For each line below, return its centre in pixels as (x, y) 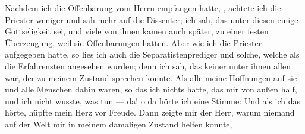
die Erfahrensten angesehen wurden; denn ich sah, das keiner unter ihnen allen (148, 66)
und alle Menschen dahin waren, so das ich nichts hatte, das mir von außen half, (151, 89)
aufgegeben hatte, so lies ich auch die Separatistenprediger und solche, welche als (152, 54)
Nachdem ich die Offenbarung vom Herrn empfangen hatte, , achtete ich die (143, 8)
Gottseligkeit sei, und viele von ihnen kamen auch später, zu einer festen (137, 31)
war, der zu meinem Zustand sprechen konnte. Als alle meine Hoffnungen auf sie (151, 77)
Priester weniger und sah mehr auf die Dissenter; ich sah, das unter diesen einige (152, 19)
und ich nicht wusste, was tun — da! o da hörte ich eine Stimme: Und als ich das (152, 100)
